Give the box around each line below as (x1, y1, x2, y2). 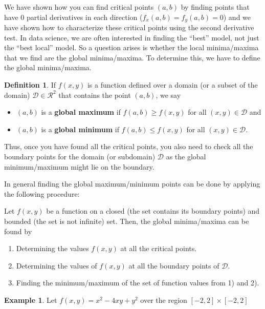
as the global (166, 151, 206, 161)
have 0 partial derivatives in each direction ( (4, 11, 143, 22)
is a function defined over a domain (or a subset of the (87, 79, 258, 90)
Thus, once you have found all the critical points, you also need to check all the (4, 141, 253, 152)
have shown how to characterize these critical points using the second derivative (4, 22, 254, 33)
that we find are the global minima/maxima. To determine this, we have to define (4, 52, 260, 63)
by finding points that (181, 2, 250, 12)
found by (4, 225, 32, 236)
